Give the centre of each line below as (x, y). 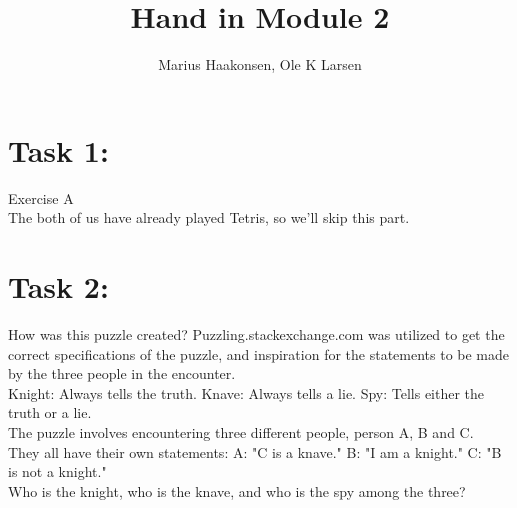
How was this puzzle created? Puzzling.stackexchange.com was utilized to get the (256, 333)
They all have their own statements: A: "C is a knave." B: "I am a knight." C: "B (255, 451)
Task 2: (58, 286)
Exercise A (41, 197)
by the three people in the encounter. (122, 373)
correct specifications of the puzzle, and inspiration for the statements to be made (259, 353)
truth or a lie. (50, 412)
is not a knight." (57, 471)
